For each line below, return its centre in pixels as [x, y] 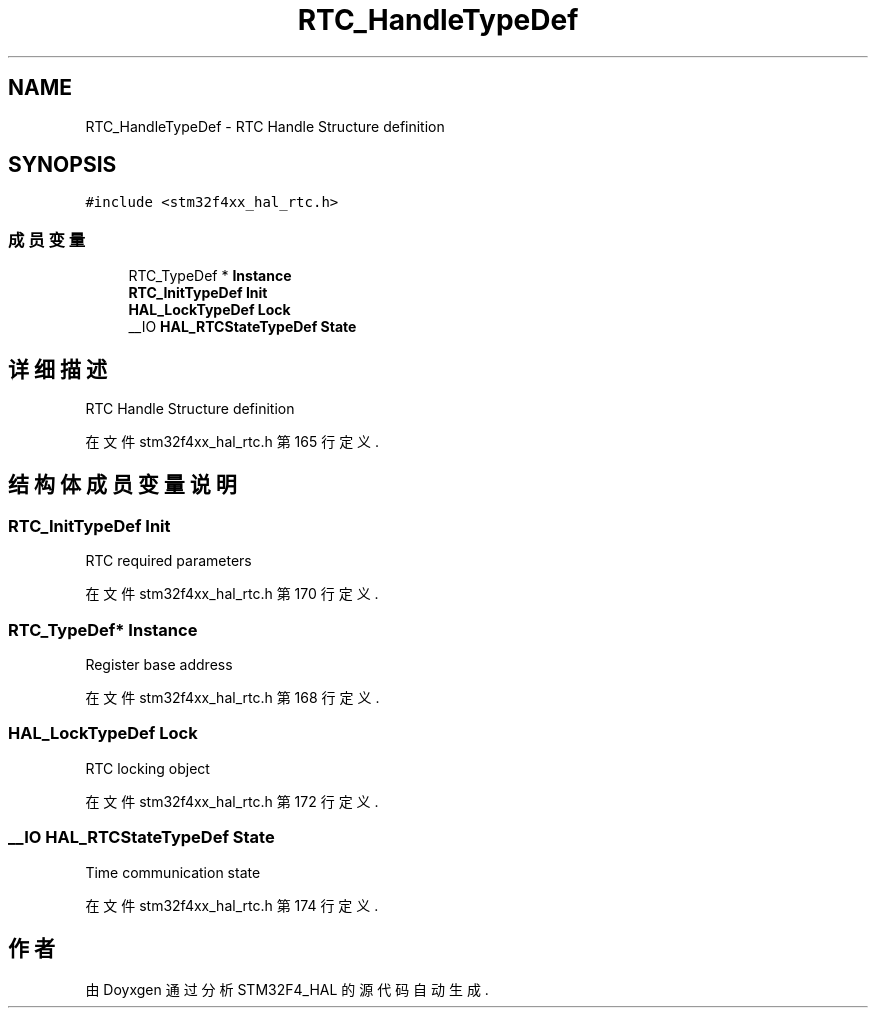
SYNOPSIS [62, 165]
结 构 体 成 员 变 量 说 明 [122, 485]
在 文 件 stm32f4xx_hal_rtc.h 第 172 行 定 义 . [232, 801]
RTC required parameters [168, 561]
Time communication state [173, 872]
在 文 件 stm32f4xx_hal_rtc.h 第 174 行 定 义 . [232, 905]
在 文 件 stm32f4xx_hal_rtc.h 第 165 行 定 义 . [232, 442]
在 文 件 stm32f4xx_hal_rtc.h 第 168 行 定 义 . [232, 697]
